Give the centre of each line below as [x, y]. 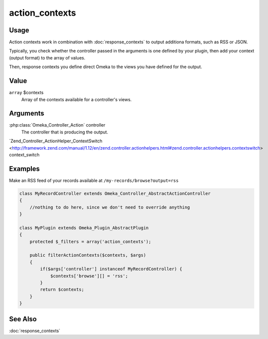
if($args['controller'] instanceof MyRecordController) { [111, 269]
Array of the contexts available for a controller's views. [76, 99]
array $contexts [26, 93]
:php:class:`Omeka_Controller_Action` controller [57, 125]
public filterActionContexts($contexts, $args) [88, 255]
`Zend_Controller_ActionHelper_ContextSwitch [56, 141]
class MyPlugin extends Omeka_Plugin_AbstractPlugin [84, 228]
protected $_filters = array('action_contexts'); [90, 241]
